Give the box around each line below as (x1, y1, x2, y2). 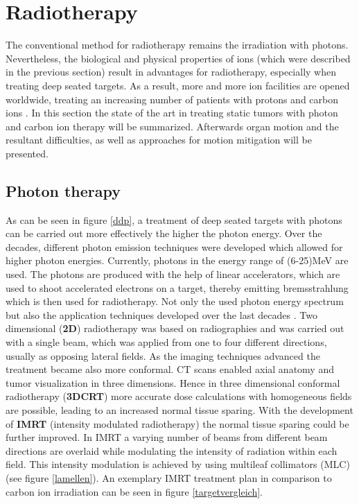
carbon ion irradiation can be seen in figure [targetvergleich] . (6, 484, 263, 498)
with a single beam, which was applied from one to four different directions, (6, 335, 327, 349)
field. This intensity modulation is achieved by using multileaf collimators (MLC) (6, 457, 350, 471)
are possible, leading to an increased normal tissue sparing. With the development (6, 402, 353, 417)
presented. (6, 146, 49, 160)
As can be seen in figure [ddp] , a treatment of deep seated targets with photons (6, 212, 342, 227)
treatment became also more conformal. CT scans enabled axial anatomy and (6, 362, 334, 376)
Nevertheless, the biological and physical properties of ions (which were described (6, 51, 351, 65)
